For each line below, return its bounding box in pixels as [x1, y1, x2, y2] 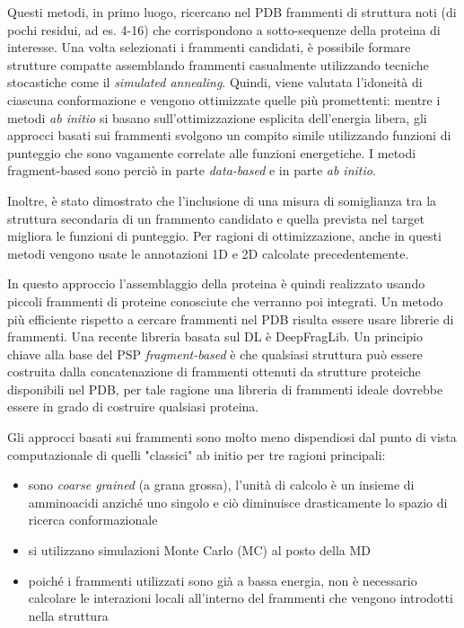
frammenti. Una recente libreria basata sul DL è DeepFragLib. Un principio [7, 327, 423, 346]
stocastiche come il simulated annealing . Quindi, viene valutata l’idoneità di [7, 73, 423, 92]
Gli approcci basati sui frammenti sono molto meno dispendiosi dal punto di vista [7, 428, 457, 447]
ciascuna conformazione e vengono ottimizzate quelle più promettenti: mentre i [7, 90, 441, 109]
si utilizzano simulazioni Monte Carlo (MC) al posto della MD [28, 541, 371, 560]
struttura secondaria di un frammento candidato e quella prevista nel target [7, 208, 425, 227]
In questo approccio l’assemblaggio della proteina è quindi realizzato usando [7, 274, 425, 293]
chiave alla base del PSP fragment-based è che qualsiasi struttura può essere [7, 344, 423, 363]
